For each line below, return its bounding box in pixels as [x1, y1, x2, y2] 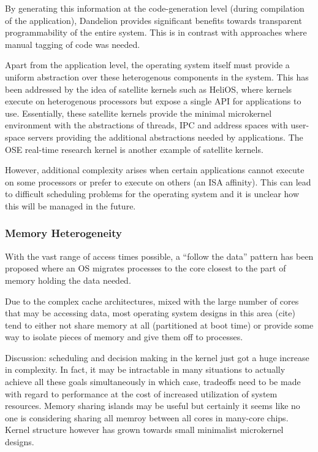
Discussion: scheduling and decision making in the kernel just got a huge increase [5, 351, 309, 364]
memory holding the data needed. [5, 273, 131, 286]
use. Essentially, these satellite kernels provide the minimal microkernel [5, 106, 272, 119]
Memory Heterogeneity [5, 225, 122, 241]
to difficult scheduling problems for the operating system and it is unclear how [5, 187, 300, 200]
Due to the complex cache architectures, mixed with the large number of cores [5, 294, 299, 307]
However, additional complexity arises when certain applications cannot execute [5, 163, 305, 176]
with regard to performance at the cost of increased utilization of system [5, 387, 278, 400]
